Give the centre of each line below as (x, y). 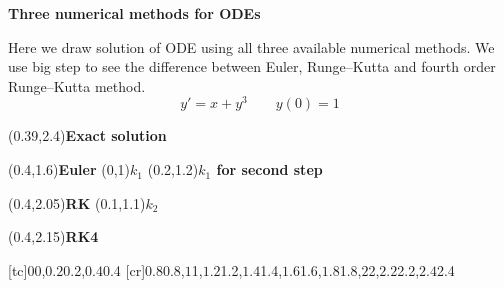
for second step (269, 169)
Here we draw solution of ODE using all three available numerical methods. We (251, 46)
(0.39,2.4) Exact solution (87, 135)
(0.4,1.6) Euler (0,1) (69, 169)
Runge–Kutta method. (77, 85)
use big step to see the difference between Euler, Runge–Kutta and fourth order (252, 66)
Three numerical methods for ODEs (134, 13)
